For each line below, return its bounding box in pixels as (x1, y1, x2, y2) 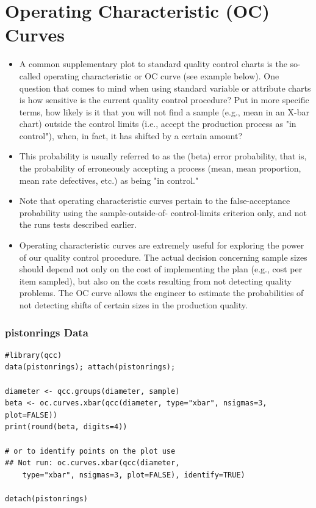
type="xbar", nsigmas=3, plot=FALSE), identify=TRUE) (22, 470, 245, 479)
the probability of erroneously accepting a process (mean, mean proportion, (19, 162, 301, 175)
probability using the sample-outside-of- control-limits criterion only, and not (19, 206, 307, 219)
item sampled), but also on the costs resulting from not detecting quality (19, 274, 292, 287)
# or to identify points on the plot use (5, 446, 176, 455)
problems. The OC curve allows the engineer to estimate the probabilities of (19, 286, 304, 299)
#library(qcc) (5, 350, 62, 360)
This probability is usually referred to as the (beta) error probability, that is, (19, 150, 307, 162)
